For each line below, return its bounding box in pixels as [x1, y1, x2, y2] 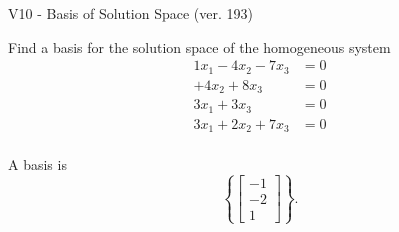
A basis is [8, 154, 67, 175]
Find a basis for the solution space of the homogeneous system [8, 36, 391, 57]
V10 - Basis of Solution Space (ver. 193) [8, 3, 253, 23]
